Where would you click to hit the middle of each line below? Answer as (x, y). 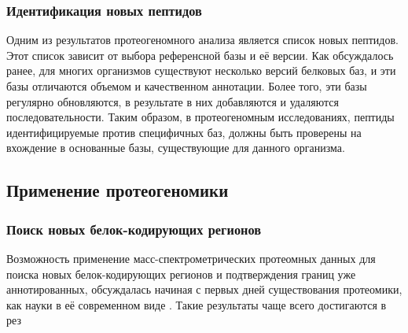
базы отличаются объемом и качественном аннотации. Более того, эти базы (187, 86)
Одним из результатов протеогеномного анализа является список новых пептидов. (202, 40)
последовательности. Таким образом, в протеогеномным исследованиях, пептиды (200, 117)
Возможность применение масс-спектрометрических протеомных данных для (191, 258)
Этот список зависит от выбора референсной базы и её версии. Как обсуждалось (200, 55)
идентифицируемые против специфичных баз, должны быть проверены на (184, 132)
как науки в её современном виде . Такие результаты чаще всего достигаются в (197, 304)
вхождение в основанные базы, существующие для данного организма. (176, 148)
